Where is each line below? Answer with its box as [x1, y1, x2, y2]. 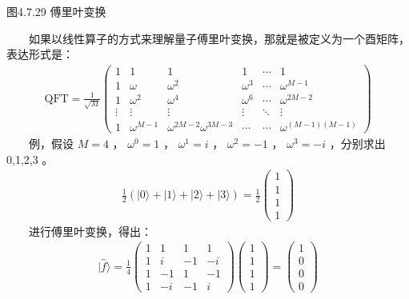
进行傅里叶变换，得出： [29, 222, 152, 239]
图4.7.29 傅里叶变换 [6, 3, 106, 19]
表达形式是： [6, 46, 74, 62]
